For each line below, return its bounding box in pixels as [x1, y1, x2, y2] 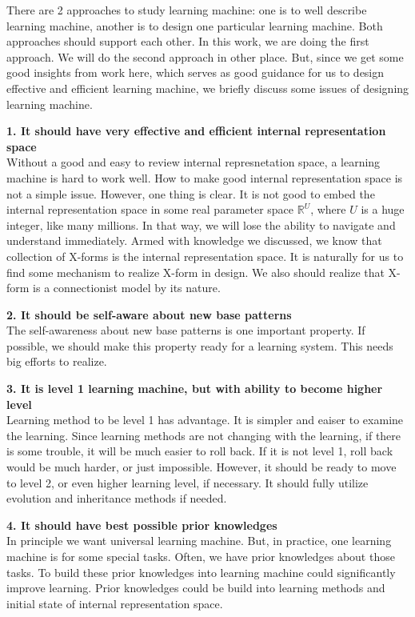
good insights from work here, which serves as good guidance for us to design [6, 64, 385, 81]
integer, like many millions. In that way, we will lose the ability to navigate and [6, 216, 396, 233]
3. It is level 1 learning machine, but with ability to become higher [6, 380, 383, 397]
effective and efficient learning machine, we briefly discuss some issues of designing [6, 79, 409, 96]
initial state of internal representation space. [6, 595, 223, 611]
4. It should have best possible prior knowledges [6, 516, 277, 533]
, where [310, 201, 346, 218]
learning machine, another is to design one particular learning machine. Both [6, 17, 383, 34]
